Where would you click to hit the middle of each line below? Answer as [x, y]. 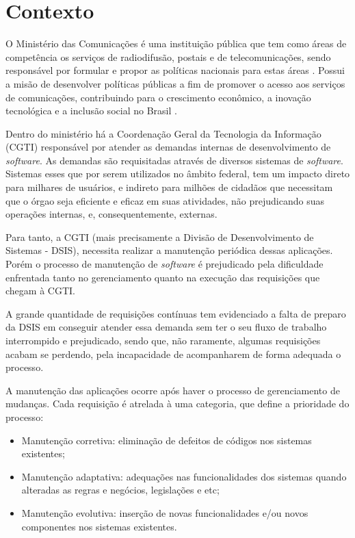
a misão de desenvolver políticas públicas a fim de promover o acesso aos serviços [175, 83]
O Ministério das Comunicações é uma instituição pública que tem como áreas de [176, 43]
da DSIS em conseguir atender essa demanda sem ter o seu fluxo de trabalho [166, 327]
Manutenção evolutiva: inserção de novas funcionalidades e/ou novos [165, 512]
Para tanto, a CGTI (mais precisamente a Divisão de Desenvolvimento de [160, 236]
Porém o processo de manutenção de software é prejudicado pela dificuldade [165, 264]
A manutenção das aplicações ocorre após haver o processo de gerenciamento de [173, 390]
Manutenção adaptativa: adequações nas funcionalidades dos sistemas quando [184, 476]
